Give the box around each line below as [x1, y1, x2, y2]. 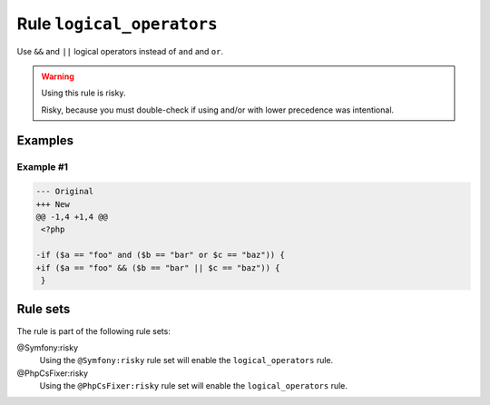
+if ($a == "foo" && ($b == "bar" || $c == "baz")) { [35, 262, 280, 272]
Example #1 [16, 160, 68, 173]
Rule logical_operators [16, 14, 218, 34]
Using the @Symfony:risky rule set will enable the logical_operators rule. [39, 355, 334, 366]
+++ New [35, 199, 70, 209]
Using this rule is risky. [41, 87, 126, 99]
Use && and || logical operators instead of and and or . [16, 45, 224, 56]
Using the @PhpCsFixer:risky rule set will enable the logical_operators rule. [39, 380, 348, 391]
